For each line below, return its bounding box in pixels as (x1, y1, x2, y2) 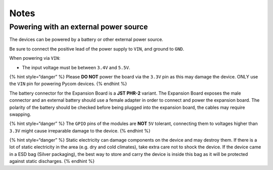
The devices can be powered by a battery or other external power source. (9, 36, 164, 42)
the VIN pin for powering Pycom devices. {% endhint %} (9, 81, 127, 87)
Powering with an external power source (9, 22, 148, 31)
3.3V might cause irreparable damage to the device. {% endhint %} (9, 127, 151, 134)
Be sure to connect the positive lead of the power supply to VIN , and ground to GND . (9, 46, 185, 52)
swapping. (9, 111, 31, 117)
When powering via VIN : (9, 55, 61, 61)
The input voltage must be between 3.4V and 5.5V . (22, 64, 130, 70)
